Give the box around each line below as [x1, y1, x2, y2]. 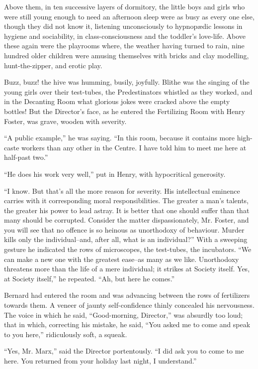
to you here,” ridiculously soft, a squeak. [4, 329, 127, 339]
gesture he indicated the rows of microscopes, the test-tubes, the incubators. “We [4, 244, 252, 254]
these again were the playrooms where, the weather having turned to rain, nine [4, 40, 245, 51]
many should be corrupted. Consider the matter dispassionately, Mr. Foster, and [4, 215, 249, 225]
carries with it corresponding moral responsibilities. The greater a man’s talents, [4, 195, 249, 206]
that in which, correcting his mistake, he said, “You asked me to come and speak [4, 319, 251, 330]
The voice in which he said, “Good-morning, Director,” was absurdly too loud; [4, 309, 243, 320]
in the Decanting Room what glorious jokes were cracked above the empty [4, 96, 230, 107]
